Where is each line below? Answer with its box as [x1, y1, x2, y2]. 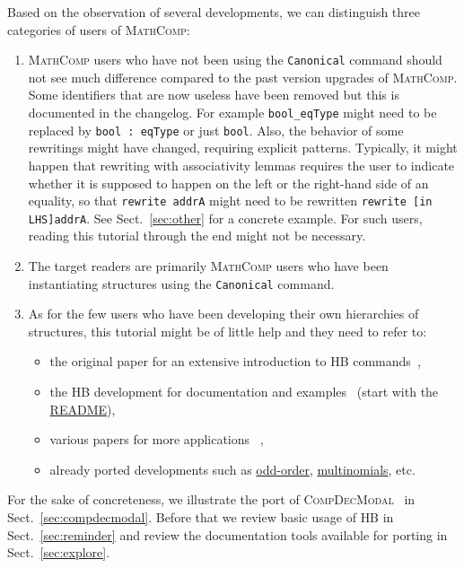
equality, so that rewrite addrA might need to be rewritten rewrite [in [28, 191, 433, 210]
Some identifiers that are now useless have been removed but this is [28, 85, 399, 104]
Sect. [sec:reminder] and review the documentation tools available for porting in [7, 525, 448, 544]
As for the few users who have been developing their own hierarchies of [28, 304, 419, 323]
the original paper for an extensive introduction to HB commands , [49, 352, 421, 371]
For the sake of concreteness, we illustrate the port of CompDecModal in [7, 490, 416, 509]
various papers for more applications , [49, 430, 264, 449]
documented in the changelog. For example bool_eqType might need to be [28, 103, 437, 122]
